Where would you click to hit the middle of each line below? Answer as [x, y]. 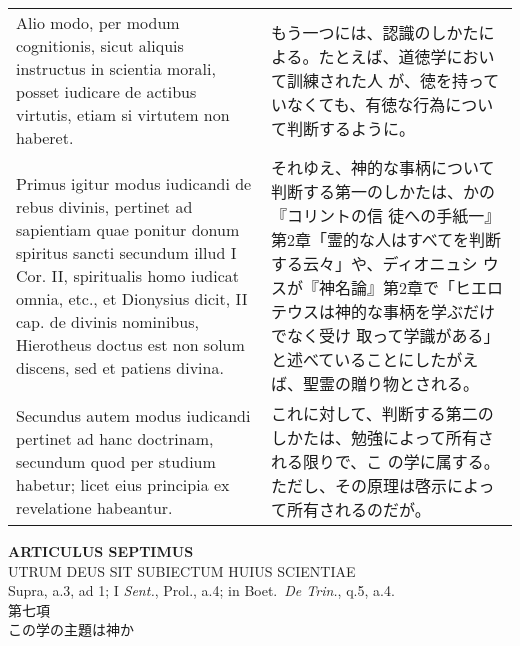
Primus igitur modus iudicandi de [134, 183]
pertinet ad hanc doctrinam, [115, 438]
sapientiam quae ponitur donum [128, 229]
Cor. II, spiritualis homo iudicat [127, 275]
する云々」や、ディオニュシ [374, 263]
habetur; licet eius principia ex [123, 484]
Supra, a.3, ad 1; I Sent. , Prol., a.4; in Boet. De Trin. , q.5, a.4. [201, 590]
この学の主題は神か [71, 629]
